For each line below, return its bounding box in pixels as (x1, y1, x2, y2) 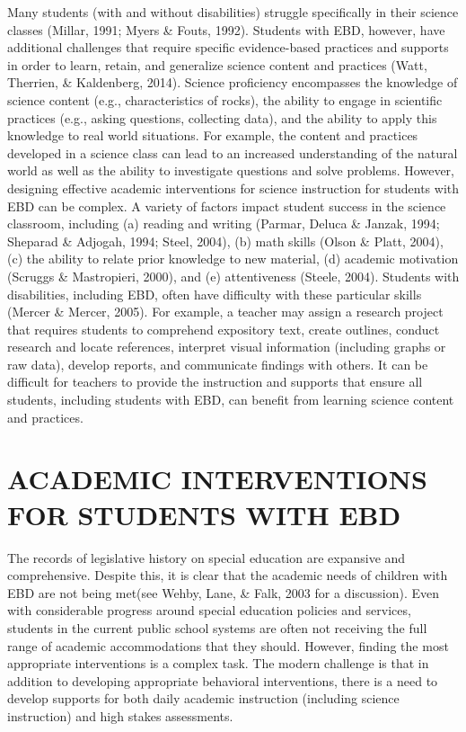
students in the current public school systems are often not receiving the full (7, 618, 427, 637)
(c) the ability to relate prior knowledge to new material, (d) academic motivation (7, 249, 459, 268)
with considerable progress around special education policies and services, (7, 601, 411, 620)
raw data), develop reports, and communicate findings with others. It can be (7, 354, 428, 373)
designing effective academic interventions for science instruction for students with (7, 178, 460, 197)
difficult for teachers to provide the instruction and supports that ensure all (7, 372, 423, 391)
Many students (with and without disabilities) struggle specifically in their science (7, 3, 459, 21)
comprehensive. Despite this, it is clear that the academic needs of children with (7, 566, 448, 585)
